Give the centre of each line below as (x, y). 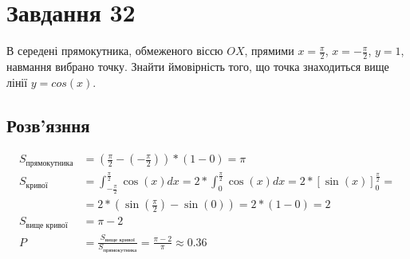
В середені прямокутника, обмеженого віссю (115, 51)
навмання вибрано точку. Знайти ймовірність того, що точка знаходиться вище (198, 66)
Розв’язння (48, 125)
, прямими (269, 51)
